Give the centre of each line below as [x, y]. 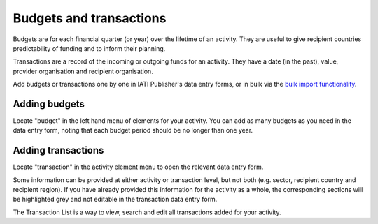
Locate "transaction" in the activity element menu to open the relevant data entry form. [138, 167]
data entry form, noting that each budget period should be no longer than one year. [133, 130]
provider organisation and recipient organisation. [83, 71]
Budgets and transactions [90, 18]
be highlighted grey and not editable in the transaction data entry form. [115, 200]
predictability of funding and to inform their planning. [89, 48]
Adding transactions [58, 150]
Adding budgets [49, 104]
